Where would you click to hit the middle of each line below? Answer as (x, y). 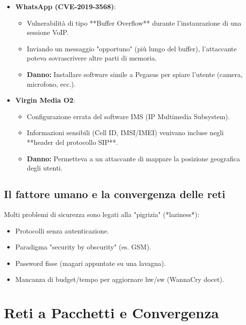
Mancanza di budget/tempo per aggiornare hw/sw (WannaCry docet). (120, 279)
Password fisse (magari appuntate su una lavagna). (91, 263)
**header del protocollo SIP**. (72, 142)
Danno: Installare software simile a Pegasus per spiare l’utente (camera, (135, 74)
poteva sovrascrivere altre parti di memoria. (92, 58)
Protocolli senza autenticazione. (62, 230)
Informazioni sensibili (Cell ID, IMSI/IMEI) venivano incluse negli (125, 132)
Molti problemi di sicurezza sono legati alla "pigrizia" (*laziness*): (102, 214)
